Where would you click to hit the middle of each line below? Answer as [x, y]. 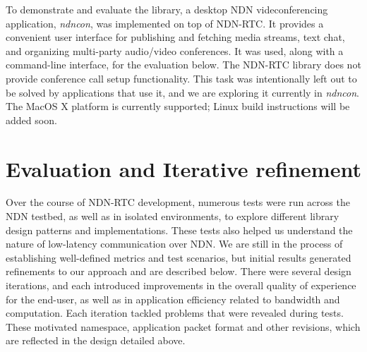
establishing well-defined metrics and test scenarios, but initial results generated [179, 257]
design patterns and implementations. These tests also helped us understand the [179, 230]
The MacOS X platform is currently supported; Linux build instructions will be [178, 106]
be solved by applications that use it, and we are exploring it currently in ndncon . [183, 92]
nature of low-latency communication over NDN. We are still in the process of [174, 244]
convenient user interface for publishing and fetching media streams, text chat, [175, 37]
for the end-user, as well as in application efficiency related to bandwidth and [173, 299]
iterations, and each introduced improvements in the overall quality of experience [181, 285]
